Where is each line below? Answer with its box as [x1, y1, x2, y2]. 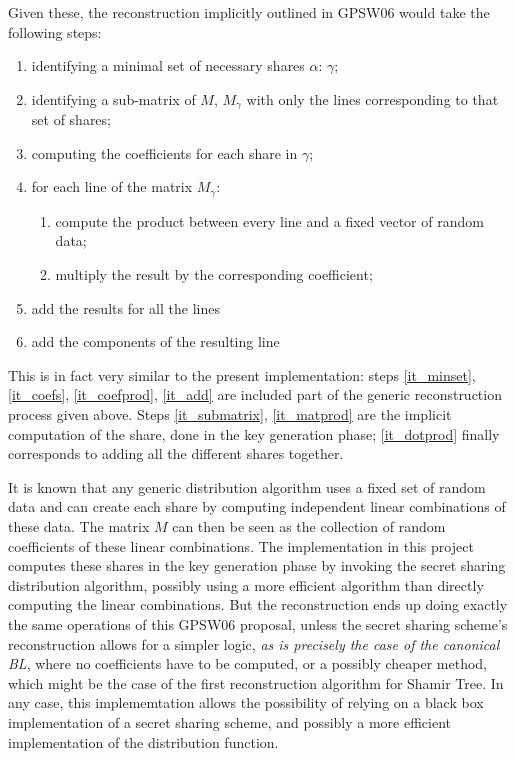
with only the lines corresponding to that [246, 88, 499, 109]
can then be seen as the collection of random [172, 516, 446, 536]
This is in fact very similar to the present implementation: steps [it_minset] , [8, 364, 476, 385]
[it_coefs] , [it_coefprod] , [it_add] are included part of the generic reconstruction [8, 384, 502, 405]
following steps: [8, 21, 102, 42]
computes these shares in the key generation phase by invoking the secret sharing [8, 555, 506, 576]
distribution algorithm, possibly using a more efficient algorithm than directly [8, 574, 484, 595]
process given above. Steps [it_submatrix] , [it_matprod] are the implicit [8, 404, 452, 425]
